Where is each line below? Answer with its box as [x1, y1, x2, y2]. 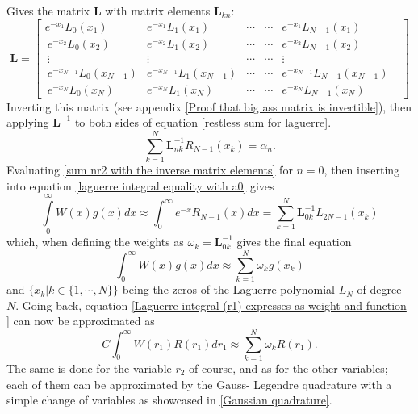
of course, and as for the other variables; [189, 360, 388, 376]
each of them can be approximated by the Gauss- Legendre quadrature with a [6, 375, 392, 392]
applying [6, 114, 49, 131]
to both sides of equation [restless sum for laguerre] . [74, 114, 332, 131]
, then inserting [324, 161, 400, 178]
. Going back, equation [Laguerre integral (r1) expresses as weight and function [15, 296, 407, 313]
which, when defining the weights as [6, 233, 184, 250]
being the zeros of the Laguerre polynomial [122, 281, 335, 298]
